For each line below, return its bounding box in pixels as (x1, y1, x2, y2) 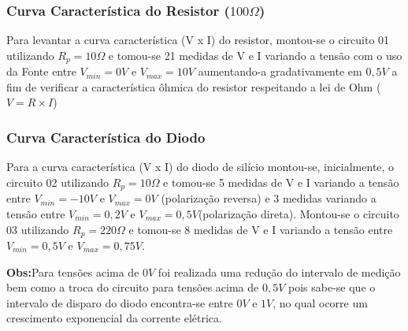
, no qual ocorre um (273, 294, 368, 311)
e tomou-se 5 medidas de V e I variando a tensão (163, 173, 399, 190)
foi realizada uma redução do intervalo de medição (158, 263, 401, 280)
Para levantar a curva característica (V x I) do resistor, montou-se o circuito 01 (6, 32, 390, 48)
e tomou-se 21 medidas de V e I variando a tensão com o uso (108, 46, 402, 63)
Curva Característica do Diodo (6, 127, 206, 147)
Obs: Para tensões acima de (6, 263, 139, 280)
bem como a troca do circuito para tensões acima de (6, 279, 259, 296)
